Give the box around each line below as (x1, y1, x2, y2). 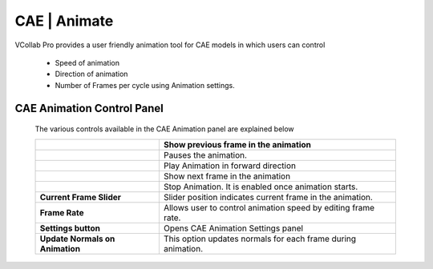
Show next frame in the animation (163, 171, 291, 182)
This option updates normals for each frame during (163, 233, 357, 244)
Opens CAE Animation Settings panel (163, 223, 304, 234)
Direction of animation (55, 69, 128, 79)
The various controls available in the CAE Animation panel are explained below (34, 124, 294, 134)
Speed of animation (55, 58, 120, 67)
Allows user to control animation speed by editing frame (163, 202, 375, 213)
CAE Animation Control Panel (14, 101, 164, 115)
